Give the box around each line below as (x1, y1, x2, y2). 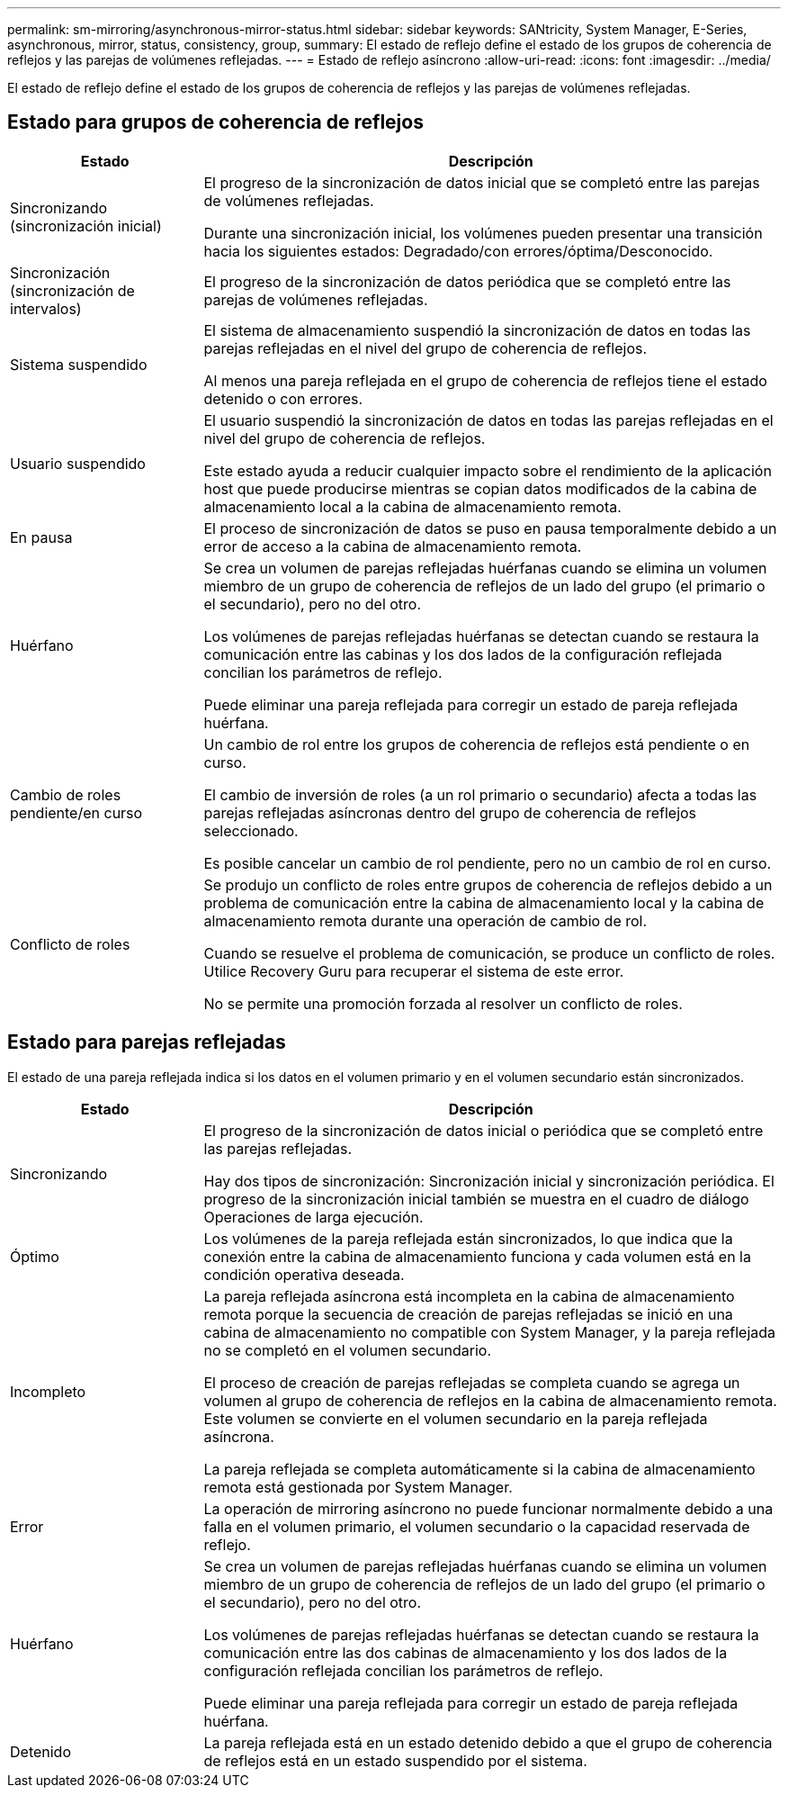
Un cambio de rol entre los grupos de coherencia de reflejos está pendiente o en (203, 735, 750, 753)
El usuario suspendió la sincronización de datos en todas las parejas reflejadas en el (203, 410, 774, 429)
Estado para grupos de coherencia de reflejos (7, 111, 424, 134)
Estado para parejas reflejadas (7, 1031, 286, 1054)
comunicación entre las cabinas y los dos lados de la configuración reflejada (203, 645, 722, 663)
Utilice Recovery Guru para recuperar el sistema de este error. (203, 961, 624, 980)
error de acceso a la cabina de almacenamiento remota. (203, 537, 582, 555)
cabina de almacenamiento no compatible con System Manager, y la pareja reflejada (203, 1322, 776, 1341)
